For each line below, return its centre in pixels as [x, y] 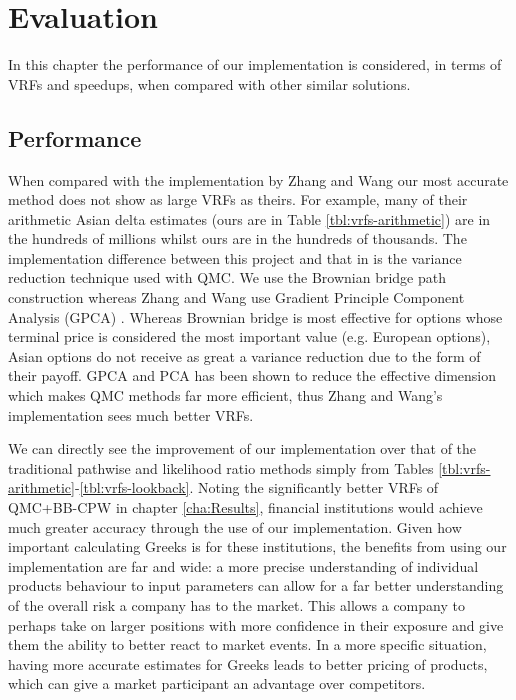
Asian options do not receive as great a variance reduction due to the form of [244, 355]
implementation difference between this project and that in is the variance [235, 257]
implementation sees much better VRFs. [131, 414]
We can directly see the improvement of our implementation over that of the [242, 448]
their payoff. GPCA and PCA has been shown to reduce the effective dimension [252, 375]
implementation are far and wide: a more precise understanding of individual [243, 565]
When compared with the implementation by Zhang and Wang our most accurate [258, 179]
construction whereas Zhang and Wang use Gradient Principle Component [236, 297]
